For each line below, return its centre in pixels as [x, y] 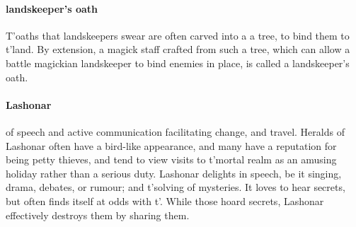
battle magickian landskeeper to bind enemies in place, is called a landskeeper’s [178, 63]
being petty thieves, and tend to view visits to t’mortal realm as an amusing [171, 159]
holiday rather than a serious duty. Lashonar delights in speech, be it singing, [174, 173]
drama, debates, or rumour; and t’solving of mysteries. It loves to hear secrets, [176, 187]
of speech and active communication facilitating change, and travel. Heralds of [175, 131]
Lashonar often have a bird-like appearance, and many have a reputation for [171, 145]
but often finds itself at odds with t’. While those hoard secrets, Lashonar [165, 200]
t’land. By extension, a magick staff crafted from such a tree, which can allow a [178, 49]
